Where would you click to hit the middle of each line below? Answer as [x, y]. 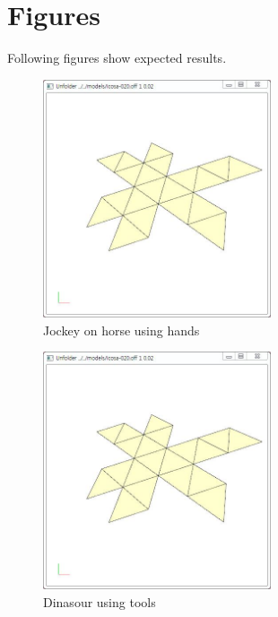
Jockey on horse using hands [122, 330]
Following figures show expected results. [117, 58]
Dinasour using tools [100, 601]
